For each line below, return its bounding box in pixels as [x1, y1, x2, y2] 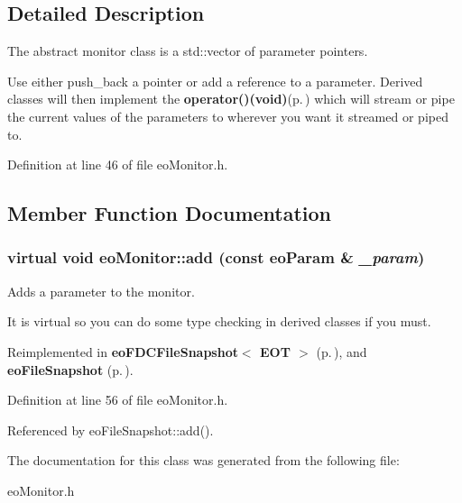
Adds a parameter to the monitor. [7, 281, 195, 300]
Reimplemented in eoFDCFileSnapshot [7, 342, 238, 361]
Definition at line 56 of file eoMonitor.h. [7, 390, 228, 409]
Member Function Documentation [7, 199, 332, 227]
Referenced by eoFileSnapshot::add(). [7, 420, 214, 439]
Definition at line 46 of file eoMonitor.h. [7, 155, 228, 174]
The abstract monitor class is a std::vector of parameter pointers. [7, 41, 368, 60]
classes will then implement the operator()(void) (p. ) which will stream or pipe [7, 89, 455, 108]
